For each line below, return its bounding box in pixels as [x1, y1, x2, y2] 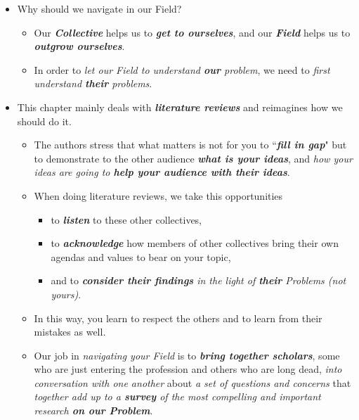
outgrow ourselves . [34, 39, 125, 53]
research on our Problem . [34, 403, 153, 418]
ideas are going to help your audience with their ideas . [34, 165, 290, 179]
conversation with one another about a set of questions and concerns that [34, 375, 351, 390]
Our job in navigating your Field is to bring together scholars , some [34, 348, 340, 362]
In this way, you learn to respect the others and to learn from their [34, 310, 322, 325]
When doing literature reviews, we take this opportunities [34, 188, 283, 203]
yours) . [51, 286, 81, 301]
